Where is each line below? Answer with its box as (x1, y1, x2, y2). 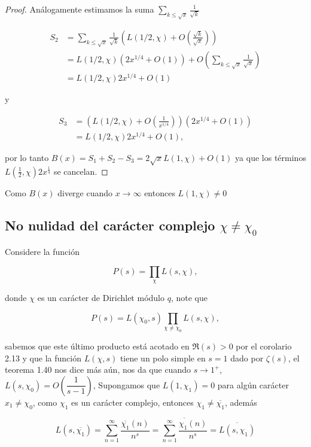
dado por (230, 351, 264, 364)
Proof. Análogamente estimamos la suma (5, 3, 154, 15)
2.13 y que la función (5, 351, 81, 364)
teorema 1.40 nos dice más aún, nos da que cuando (5, 363, 191, 376)
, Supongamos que (93, 378, 160, 391)
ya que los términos (235, 151, 306, 163)
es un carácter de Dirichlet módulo (37, 291, 164, 304)
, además (225, 396, 257, 408)
